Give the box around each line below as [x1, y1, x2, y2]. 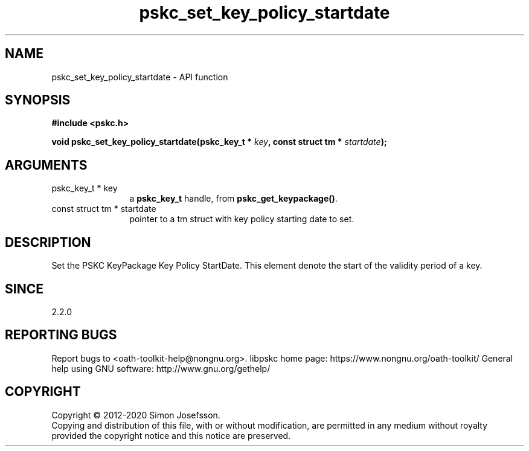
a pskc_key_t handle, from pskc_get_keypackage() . [129, 193, 338, 204]
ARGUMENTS [5, 157, 88, 173]
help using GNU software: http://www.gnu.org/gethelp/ [51, 363, 271, 374]
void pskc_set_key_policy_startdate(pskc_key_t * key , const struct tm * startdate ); [51, 136, 387, 147]
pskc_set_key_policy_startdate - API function [51, 71, 228, 82]
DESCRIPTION [5, 234, 91, 250]
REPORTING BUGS [5, 327, 117, 343]
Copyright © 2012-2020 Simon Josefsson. [51, 409, 220, 420]
